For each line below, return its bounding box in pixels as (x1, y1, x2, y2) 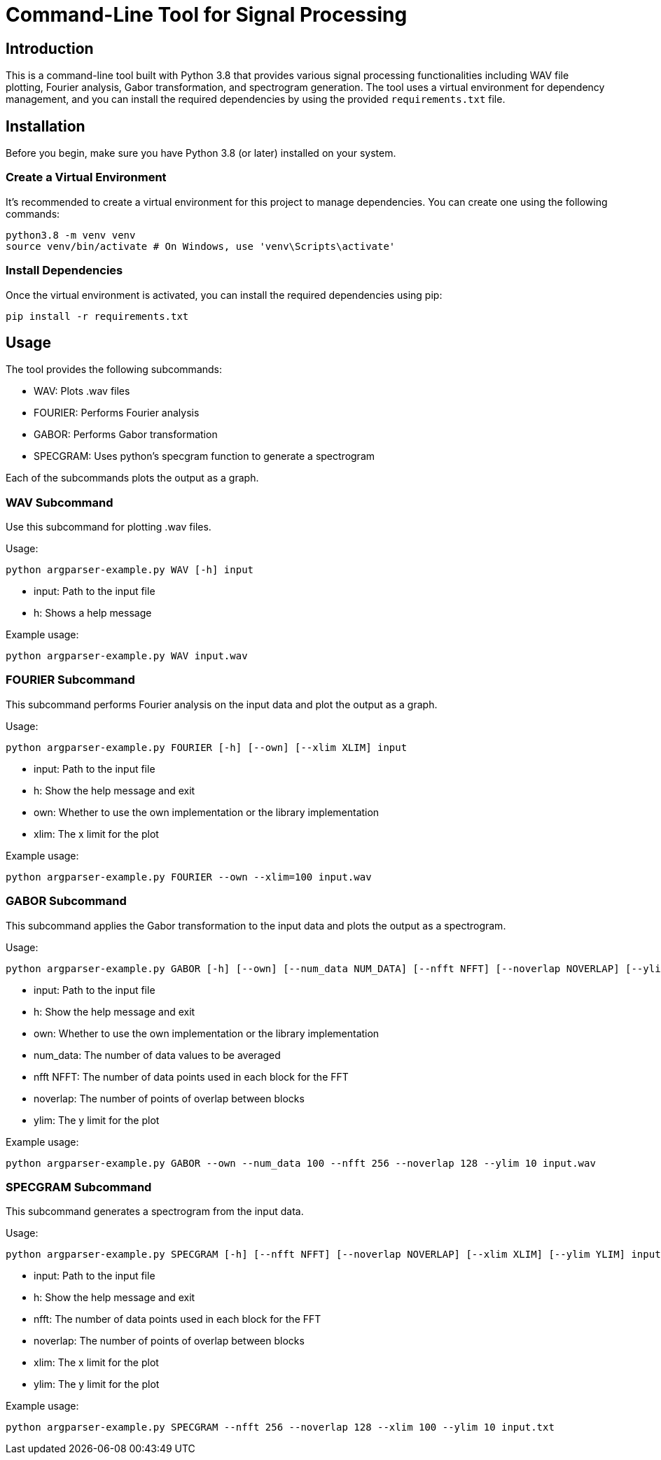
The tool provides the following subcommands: (6, 363, 223, 376)
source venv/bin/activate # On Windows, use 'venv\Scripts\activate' (6, 240, 396, 252)
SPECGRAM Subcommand (6, 1179, 152, 1194)
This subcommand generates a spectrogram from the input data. (6, 1205, 304, 1218)
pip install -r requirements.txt (6, 310, 189, 322)
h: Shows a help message (34, 607, 152, 619)
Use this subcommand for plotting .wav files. (6, 521, 211, 533)
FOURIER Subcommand (6, 673, 135, 687)
